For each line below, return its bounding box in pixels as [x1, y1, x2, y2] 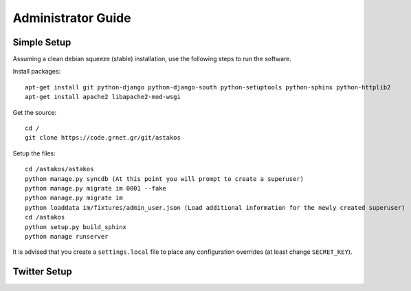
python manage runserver [25, 233, 109, 240]
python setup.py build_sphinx [25, 223, 127, 230]
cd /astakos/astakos [25, 165, 94, 173]
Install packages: [12, 67, 61, 76]
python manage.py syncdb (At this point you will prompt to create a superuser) [25, 175, 304, 182]
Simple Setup [12, 36, 71, 48]
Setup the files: [12, 149, 56, 158]
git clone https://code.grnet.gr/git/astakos [25, 134, 181, 142]
